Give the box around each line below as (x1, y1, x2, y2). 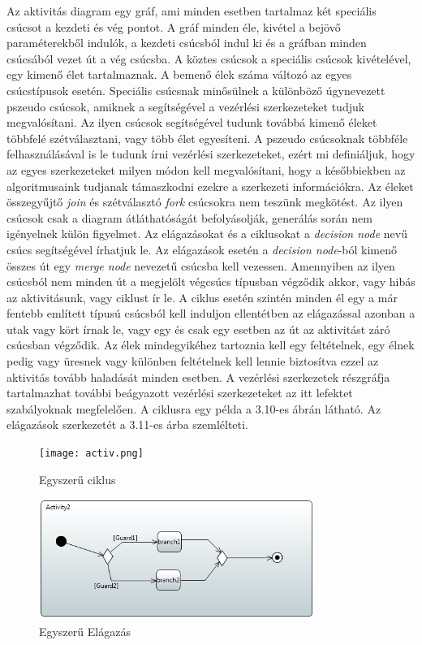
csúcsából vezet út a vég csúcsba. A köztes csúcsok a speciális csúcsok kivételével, (6, 50, 411, 67)
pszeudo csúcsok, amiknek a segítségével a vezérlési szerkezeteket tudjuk (6, 97, 365, 115)
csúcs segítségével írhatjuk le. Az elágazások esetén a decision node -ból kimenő (6, 240, 398, 258)
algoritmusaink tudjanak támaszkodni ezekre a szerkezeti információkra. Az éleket (6, 177, 414, 194)
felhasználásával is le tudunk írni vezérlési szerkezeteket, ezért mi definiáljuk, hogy (6, 145, 416, 162)
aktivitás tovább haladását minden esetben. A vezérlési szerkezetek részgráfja (6, 368, 390, 385)
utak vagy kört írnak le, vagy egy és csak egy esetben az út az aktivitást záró (6, 320, 390, 337)
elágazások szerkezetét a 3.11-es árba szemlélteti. (6, 416, 248, 433)
